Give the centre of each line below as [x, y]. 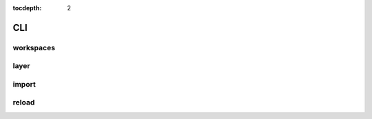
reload [24, 102]
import [24, 84]
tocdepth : [27, 8]
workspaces [34, 47]
